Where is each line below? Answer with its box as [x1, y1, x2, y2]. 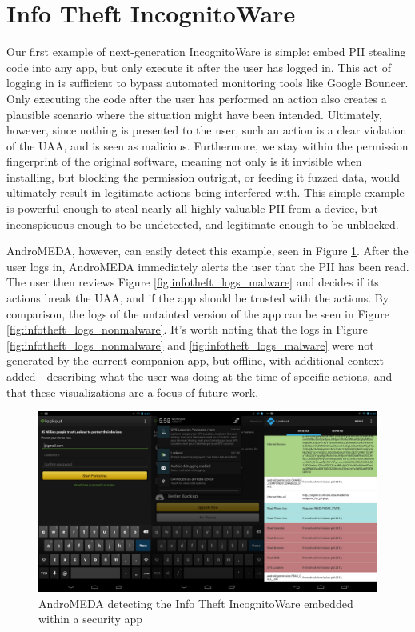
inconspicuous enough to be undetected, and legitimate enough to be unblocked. [6, 215, 399, 232]
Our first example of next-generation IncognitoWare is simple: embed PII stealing [6, 43, 406, 60]
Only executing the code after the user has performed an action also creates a [6, 90, 387, 106]
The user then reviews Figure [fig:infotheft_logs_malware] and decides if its [6, 274, 379, 290]
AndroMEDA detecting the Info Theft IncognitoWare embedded [38, 594, 353, 611]
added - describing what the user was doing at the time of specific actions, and [6, 368, 393, 384]
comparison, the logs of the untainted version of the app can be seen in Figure [6, 305, 389, 322]
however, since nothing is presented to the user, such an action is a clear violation [6, 122, 407, 138]
